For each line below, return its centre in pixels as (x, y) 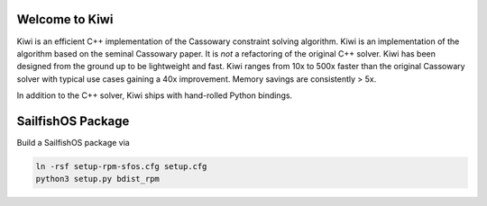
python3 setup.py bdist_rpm (97, 179)
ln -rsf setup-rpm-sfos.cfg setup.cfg (121, 166)
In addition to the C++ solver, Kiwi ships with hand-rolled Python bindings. (155, 95)
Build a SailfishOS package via (73, 142)
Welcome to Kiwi (65, 19)
